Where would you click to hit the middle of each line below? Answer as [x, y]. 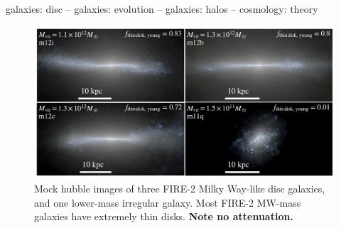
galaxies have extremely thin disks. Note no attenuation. [164, 216]
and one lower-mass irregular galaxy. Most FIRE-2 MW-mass [168, 202]
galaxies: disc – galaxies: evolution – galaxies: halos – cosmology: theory [162, 9]
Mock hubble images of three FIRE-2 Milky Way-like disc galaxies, [180, 189]
